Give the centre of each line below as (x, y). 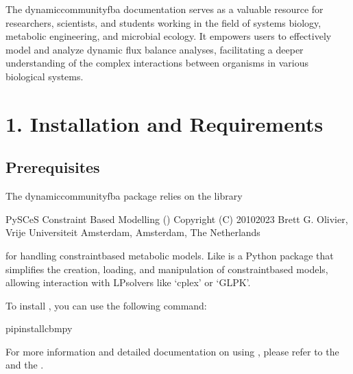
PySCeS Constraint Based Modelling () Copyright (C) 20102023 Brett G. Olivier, (177, 219)
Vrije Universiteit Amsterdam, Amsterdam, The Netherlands (133, 232)
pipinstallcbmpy (39, 328)
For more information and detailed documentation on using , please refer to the (172, 351)
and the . (25, 365)
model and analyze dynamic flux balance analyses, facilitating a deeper (155, 49)
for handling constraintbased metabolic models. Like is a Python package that (170, 255)
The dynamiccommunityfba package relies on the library (124, 196)
